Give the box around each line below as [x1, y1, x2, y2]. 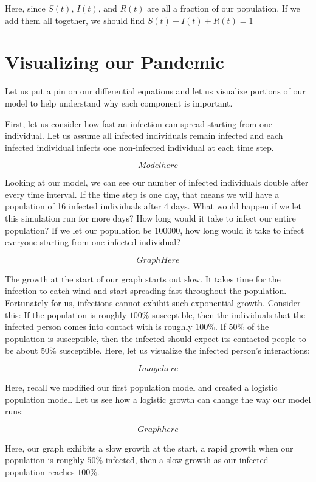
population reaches [5, 465, 75, 478]
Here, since [5, 2, 46, 14]
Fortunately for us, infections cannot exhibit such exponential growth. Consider [5, 296, 301, 309]
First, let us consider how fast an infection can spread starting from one [5, 117, 272, 130]
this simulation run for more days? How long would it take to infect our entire [5, 212, 296, 225]
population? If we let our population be [5, 223, 152, 236]
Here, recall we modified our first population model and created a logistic [5, 381, 278, 393]
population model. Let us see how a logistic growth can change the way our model [5, 393, 311, 405]
